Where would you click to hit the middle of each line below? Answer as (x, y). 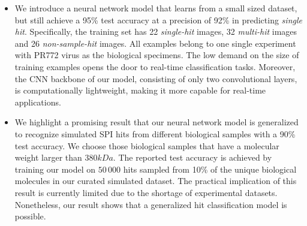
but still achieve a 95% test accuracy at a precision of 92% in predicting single (158, 19)
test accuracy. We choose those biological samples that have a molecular (147, 145)
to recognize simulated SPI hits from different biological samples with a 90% (155, 133)
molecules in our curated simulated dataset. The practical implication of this (156, 181)
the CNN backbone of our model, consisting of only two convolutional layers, (156, 78)
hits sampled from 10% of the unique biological (210, 169)
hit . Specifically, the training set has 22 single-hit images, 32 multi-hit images (156, 31)
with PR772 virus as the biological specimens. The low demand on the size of (157, 55)
